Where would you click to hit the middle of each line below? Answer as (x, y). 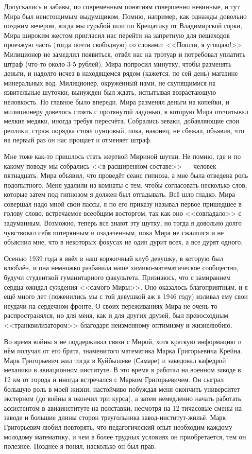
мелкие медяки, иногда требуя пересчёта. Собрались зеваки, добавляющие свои (122, 121)
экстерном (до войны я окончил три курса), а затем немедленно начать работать (123, 398)
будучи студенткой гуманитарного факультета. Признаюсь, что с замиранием (117, 277)
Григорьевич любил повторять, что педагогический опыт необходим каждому (118, 427)
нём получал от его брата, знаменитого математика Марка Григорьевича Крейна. (123, 351)
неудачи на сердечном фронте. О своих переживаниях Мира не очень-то (111, 306)
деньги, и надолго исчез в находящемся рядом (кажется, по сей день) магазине (121, 73)
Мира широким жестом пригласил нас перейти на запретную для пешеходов (117, 35)
